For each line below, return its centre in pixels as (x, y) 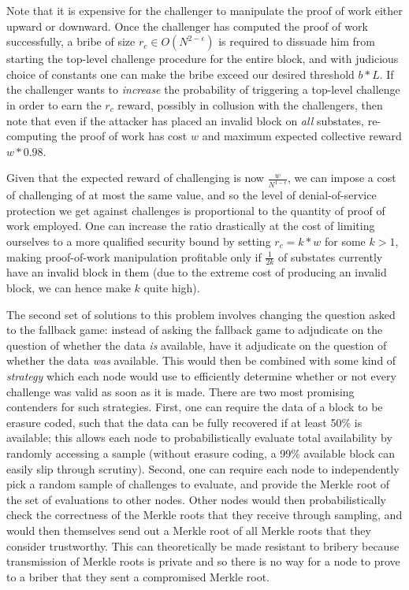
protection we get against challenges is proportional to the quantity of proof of (196, 210)
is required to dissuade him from (297, 41)
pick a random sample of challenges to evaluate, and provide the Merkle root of (198, 484)
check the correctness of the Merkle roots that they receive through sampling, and (204, 515)
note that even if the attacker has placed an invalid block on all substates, (186, 120)
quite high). (172, 288)
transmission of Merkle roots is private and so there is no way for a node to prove (203, 561)
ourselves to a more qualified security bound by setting (139, 241)
